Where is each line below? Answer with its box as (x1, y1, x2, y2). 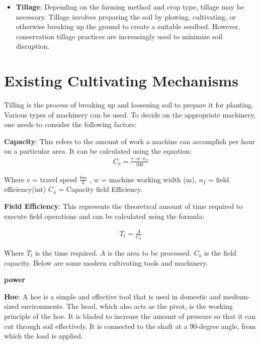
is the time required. (35, 248, 98, 258)
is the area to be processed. (107, 248, 192, 258)
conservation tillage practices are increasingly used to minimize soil (16, 31, 223, 41)
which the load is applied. (4, 330, 83, 341)
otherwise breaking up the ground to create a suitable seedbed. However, (16, 21, 240, 32)
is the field (204, 248, 236, 258)
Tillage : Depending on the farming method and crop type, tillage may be (16, 2, 244, 12)
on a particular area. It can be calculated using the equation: (4, 146, 192, 156)
